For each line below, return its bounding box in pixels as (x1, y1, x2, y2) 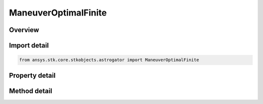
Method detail (9, 87, 53, 95)
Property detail (9, 71, 56, 80)
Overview (9, 26, 39, 34)
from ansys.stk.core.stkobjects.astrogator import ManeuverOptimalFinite (19, 57, 199, 63)
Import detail (9, 41, 49, 50)
